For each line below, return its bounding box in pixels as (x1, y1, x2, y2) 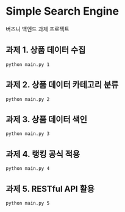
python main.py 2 (5, 96, 50, 102)
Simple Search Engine (5, 4, 120, 18)
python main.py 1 (5, 61, 50, 68)
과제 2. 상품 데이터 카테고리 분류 (5, 79, 119, 90)
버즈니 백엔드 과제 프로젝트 (5, 25, 70, 32)
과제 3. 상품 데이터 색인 (5, 114, 88, 125)
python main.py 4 (5, 166, 50, 172)
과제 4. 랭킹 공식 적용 (5, 148, 80, 159)
